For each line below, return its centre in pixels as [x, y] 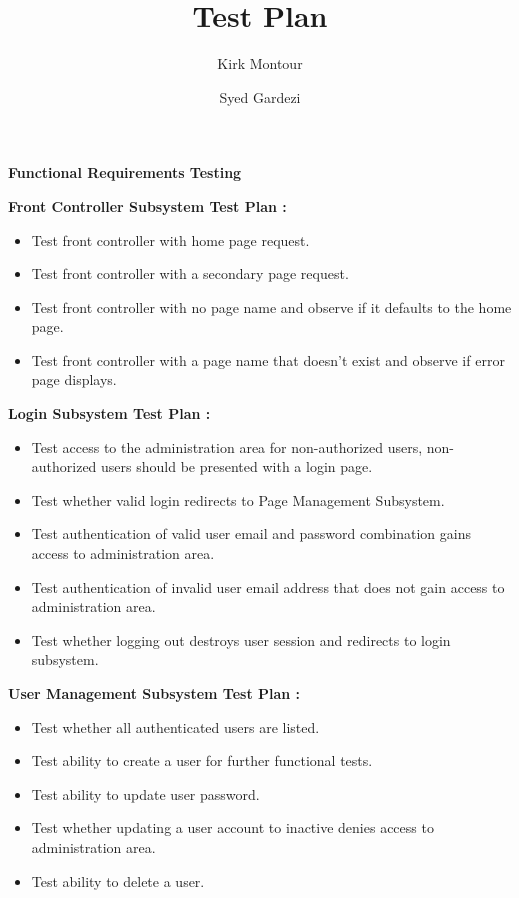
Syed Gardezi [260, 96]
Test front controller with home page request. [170, 239]
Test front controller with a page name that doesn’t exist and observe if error [268, 359]
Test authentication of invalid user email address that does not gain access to [268, 586]
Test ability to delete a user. [118, 880]
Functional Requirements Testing [125, 172]
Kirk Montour [260, 63]
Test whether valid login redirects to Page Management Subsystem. [238, 499]
